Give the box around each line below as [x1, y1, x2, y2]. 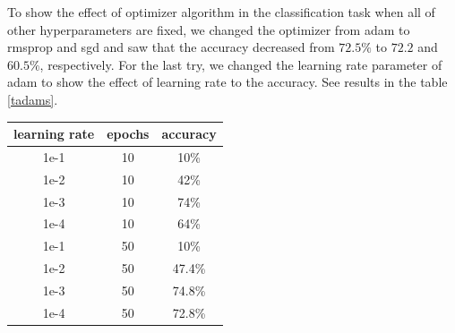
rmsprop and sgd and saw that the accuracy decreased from [7, 38, 335, 56]
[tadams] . [7, 90, 58, 108]
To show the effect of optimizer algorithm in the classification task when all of [7, 3, 435, 21]
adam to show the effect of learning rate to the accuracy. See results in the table [7, 73, 448, 91]
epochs [107, 124, 150, 143]
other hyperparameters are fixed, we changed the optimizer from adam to [7, 20, 410, 38]
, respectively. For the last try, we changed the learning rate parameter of [39, 55, 442, 73]
